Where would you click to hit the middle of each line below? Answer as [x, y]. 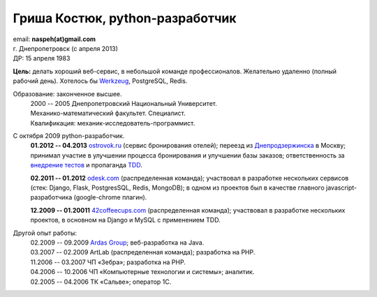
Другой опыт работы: [45, 233]
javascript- [341, 188]
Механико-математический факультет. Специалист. [108, 113]
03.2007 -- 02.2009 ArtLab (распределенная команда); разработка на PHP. [143, 252]
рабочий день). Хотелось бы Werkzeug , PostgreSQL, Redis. [100, 81]
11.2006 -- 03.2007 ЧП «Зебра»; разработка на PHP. [108, 262]
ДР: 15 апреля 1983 [42, 59]
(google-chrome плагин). [110, 197]
